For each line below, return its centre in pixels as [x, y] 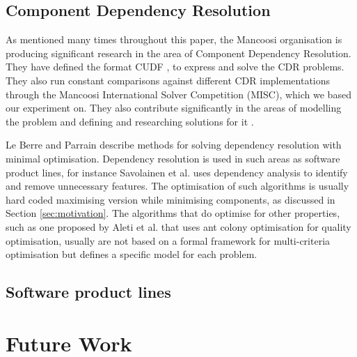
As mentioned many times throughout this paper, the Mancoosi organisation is [174, 39]
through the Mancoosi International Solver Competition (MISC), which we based [178, 94]
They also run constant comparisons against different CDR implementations [168, 80]
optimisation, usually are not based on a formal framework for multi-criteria [168, 240]
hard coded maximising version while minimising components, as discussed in [170, 199]
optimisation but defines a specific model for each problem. [132, 254]
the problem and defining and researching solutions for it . [130, 121]
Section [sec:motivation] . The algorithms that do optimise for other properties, [173, 213]
